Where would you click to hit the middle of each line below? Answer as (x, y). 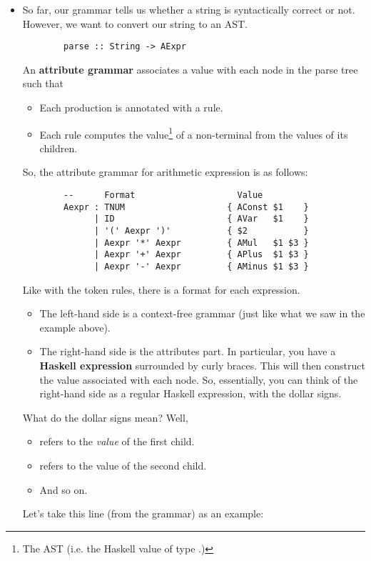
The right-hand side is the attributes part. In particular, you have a (188, 351)
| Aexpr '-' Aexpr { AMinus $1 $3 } (202, 267)
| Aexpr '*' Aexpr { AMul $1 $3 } (202, 243)
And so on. (63, 489)
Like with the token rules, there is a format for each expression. (161, 289)
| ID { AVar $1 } (202, 219)
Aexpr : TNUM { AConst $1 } (186, 207)
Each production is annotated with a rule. (131, 108)
